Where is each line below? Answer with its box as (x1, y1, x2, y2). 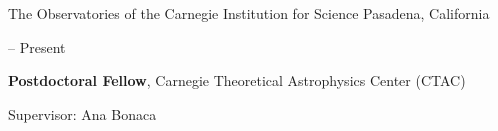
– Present (8, 36, 66, 57)
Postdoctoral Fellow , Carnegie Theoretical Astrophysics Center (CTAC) (8, 70, 466, 91)
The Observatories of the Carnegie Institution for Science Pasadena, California (8, 3, 490, 23)
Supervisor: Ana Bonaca (8, 103, 157, 124)
